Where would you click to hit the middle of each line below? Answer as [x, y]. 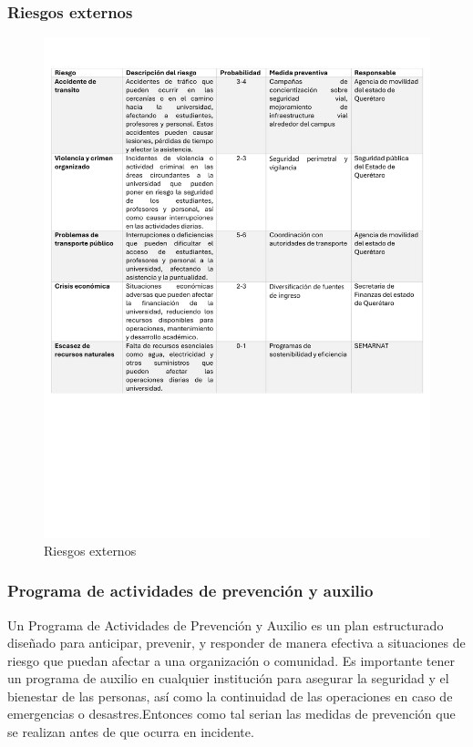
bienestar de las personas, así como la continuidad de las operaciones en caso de [230, 696]
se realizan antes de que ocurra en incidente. [131, 732]
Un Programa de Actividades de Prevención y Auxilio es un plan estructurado [226, 624]
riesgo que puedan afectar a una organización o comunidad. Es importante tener [231, 660]
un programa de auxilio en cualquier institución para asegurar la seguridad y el [228, 678]
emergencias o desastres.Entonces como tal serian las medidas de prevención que [231, 714]
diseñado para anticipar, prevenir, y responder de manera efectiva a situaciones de [236, 643]
